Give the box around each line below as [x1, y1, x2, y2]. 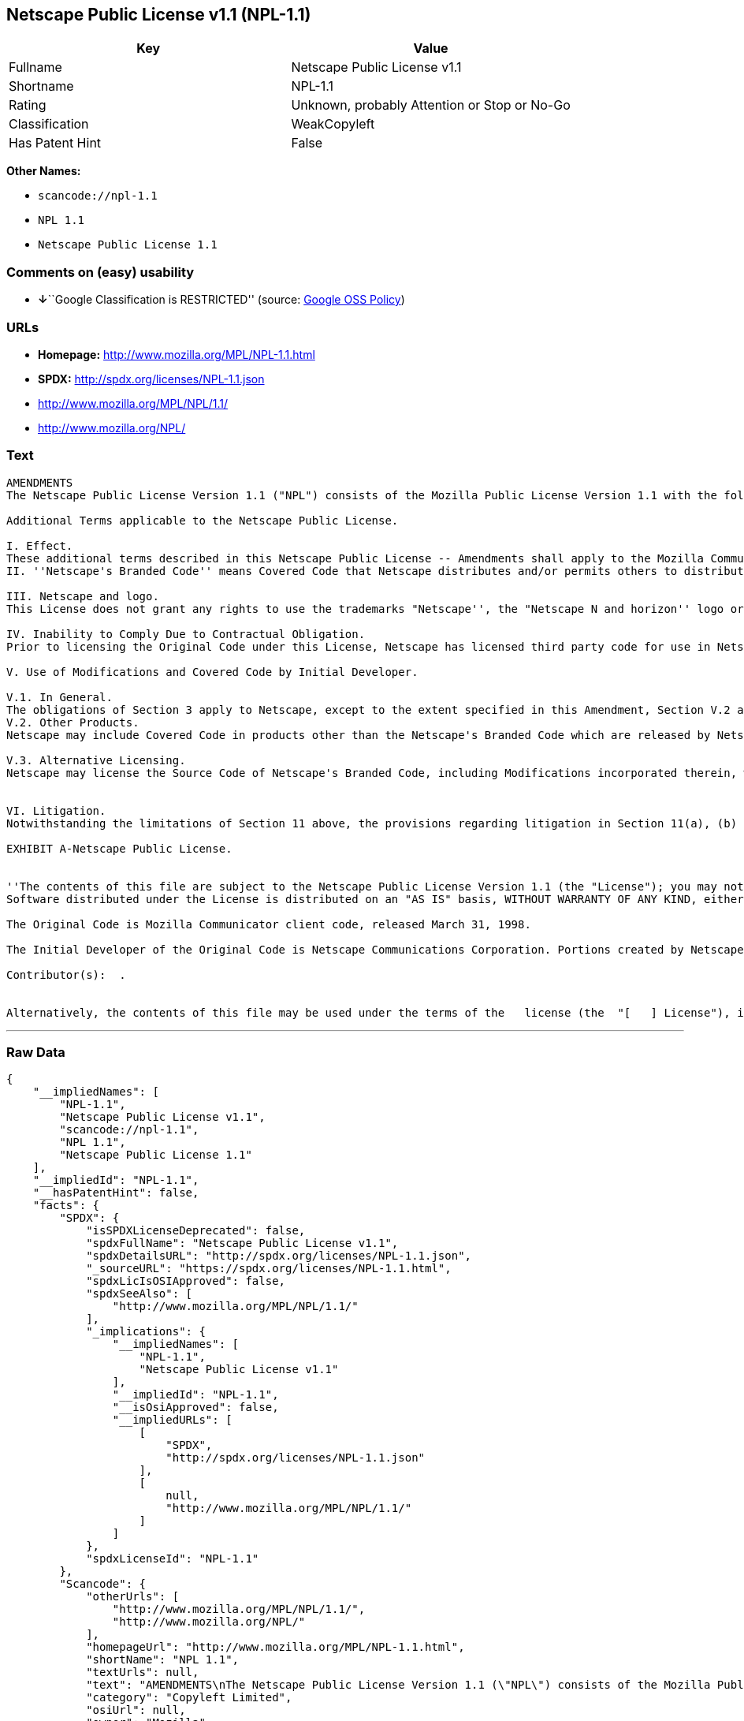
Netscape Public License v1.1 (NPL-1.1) [6, 5, 311, 24]
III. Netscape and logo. [6, 589, 159, 603]
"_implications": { [86, 1325, 206, 1338]
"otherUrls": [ [86, 1590, 180, 1603]
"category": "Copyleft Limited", [86, 1691, 292, 1704]
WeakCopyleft [291, 116, 375, 133]
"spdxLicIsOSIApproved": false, [86, 1275, 286, 1288]
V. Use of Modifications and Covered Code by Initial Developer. [6, 665, 418, 678]
